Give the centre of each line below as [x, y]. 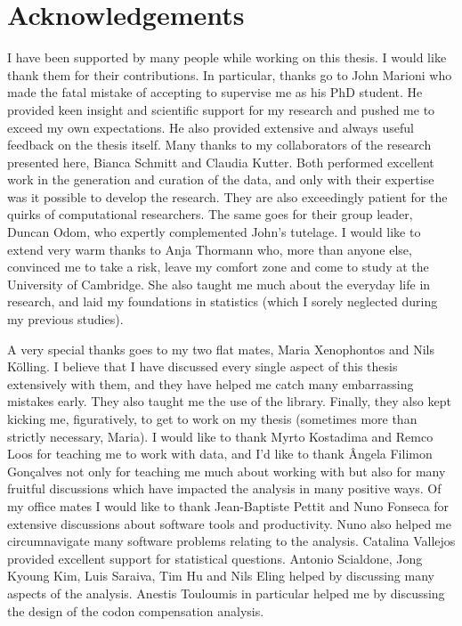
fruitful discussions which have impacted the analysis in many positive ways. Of [224, 488]
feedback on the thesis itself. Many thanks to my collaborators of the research [219, 145]
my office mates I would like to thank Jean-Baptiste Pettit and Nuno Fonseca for [228, 505]
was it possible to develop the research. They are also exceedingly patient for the [227, 196]
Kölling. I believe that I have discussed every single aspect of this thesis [203, 366]
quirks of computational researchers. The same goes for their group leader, [210, 214]
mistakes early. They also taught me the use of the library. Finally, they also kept [229, 401]
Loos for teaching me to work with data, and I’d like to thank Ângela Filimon [220, 454]
